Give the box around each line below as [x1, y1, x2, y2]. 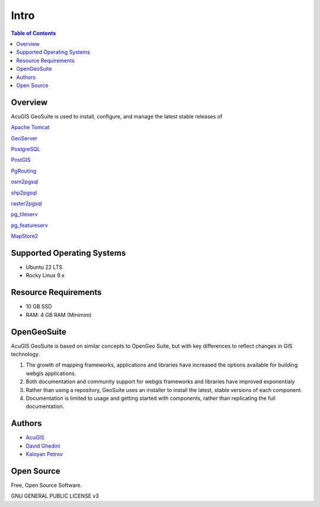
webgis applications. [25, 370, 76, 377]
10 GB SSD [25, 303, 53, 310]
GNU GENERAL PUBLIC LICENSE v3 [11, 492, 99, 500]
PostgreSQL [11, 145, 41, 152]
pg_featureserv [11, 222, 49, 229]
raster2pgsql [11, 200, 43, 207]
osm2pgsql [11, 178, 39, 185]
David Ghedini [25, 442, 60, 450]
